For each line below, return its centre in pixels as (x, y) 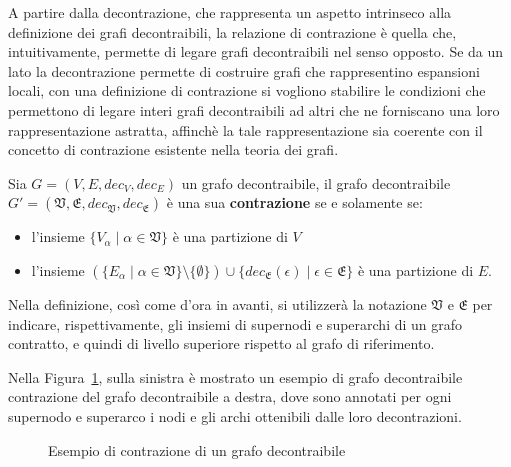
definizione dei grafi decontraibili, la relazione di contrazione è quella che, (232, 31)
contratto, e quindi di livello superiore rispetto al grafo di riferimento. (221, 343)
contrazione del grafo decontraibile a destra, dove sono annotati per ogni (230, 396)
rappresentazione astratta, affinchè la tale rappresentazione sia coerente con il (245, 129)
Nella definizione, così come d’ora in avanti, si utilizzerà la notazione (217, 303)
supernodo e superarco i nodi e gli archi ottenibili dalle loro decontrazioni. (235, 415)
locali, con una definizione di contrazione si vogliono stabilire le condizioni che (247, 90)
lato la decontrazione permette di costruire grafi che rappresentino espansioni (244, 70)
